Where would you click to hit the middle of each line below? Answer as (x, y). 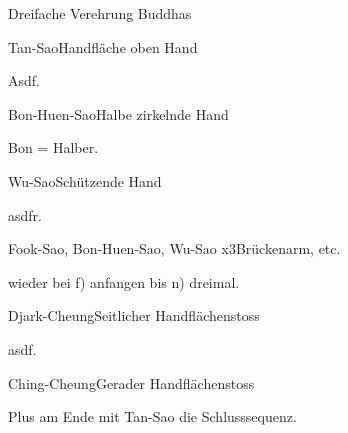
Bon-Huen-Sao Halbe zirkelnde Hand (118, 113)
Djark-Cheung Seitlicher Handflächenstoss (134, 315)
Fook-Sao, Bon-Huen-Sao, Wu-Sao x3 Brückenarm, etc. (174, 248)
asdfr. (25, 214)
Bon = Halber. (53, 147)
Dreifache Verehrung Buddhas (100, 13)
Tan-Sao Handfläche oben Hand (103, 46)
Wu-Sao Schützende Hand (85, 180)
